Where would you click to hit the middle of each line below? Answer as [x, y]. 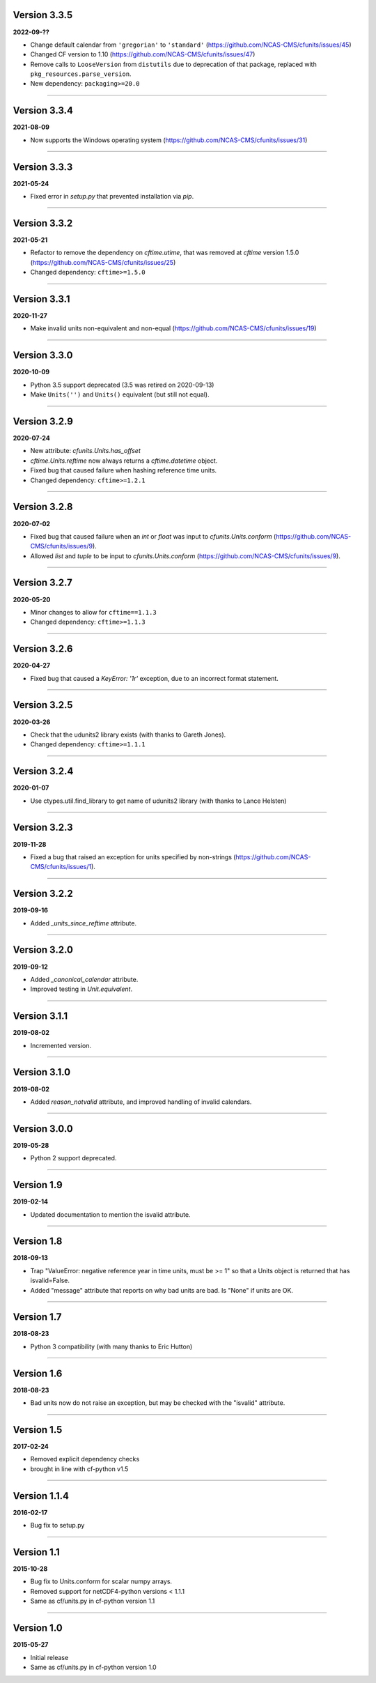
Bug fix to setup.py [57, 1526]
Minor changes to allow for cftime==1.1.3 [93, 612]
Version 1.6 [38, 1373]
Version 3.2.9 [43, 421]
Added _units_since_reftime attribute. [84, 923]
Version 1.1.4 [41, 1496]
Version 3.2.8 [43, 507]
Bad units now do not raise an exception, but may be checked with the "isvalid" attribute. [158, 1403]
